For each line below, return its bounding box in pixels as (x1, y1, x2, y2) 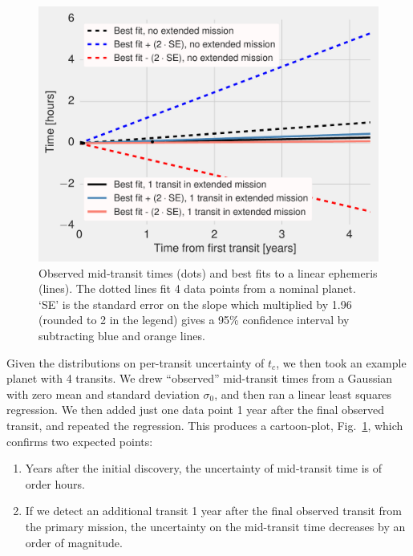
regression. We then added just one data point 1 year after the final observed (6, 401, 385, 418)
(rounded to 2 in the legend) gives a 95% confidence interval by (38, 311, 350, 328)
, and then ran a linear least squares (214, 385, 392, 402)
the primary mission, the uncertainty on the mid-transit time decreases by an (25, 517, 406, 534)
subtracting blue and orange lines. (38, 327, 205, 343)
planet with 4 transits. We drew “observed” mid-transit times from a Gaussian (6, 370, 393, 387)
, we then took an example (276, 354, 407, 371)
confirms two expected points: (6, 432, 153, 449)
